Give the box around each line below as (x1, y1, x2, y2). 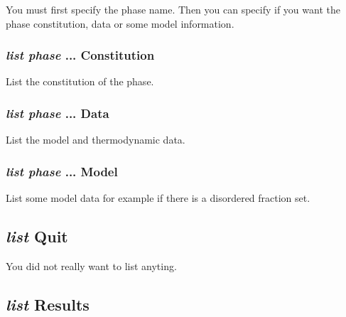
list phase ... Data (6, 104, 109, 122)
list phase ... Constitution (6, 46, 155, 64)
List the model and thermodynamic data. (6, 132, 185, 147)
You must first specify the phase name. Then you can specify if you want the (6, 2, 340, 16)
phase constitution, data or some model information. (6, 16, 234, 31)
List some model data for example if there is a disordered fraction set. (6, 190, 310, 205)
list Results (6, 293, 90, 315)
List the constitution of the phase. (6, 74, 154, 89)
